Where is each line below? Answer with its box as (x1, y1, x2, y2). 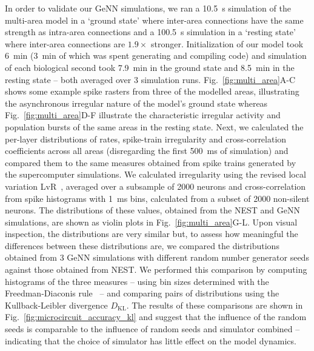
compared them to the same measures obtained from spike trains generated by (5, 156, 296, 169)
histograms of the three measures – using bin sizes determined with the (5, 275, 269, 287)
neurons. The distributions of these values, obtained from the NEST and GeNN (5, 204, 300, 216)
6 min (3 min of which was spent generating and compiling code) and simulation (5, 49, 307, 62)
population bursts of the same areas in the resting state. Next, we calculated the (5, 120, 304, 133)
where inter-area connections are (5, 37, 125, 50)
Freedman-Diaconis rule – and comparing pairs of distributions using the (5, 287, 279, 299)
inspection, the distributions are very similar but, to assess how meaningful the (5, 227, 298, 240)
